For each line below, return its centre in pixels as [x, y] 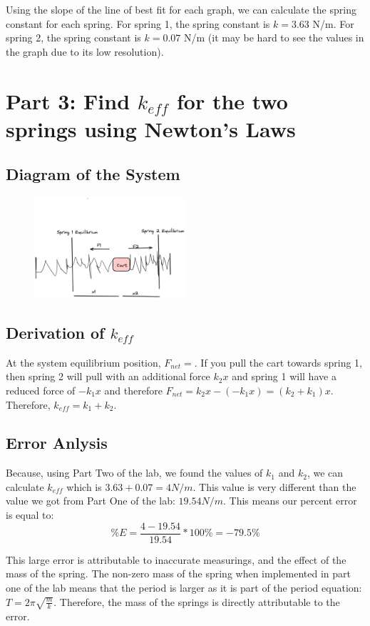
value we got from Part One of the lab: [91, 501]
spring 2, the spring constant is [73, 38]
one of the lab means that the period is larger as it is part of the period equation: [184, 587]
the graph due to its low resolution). [85, 51]
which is [84, 486]
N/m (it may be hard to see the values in [274, 38]
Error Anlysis [57, 443]
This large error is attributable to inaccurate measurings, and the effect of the [176, 559]
